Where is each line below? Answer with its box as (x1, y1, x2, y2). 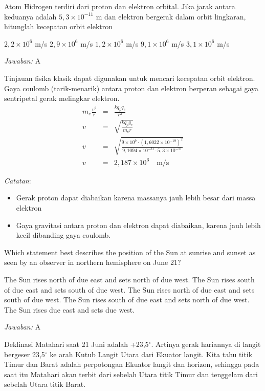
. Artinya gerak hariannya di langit (151, 339, 261, 349)
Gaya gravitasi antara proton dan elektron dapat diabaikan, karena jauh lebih (16, 219, 261, 230)
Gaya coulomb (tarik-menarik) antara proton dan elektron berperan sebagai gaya (4, 83, 259, 93)
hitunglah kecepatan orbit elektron (4, 21, 113, 32)
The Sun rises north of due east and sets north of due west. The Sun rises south (4, 274, 255, 285)
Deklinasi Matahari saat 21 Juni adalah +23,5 (4, 339, 149, 349)
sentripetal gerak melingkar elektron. (4, 93, 120, 104)
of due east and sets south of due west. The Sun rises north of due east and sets (4, 284, 255, 295)
